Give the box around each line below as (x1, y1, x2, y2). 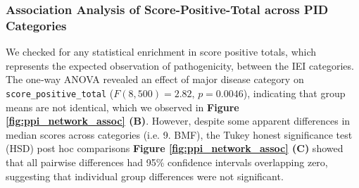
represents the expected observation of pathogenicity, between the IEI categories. (6, 58, 354, 73)
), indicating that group (243, 85, 346, 100)
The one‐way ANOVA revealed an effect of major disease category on (6, 72, 304, 87)
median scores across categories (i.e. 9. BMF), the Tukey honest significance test (6, 127, 353, 142)
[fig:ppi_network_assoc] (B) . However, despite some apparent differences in (6, 113, 351, 128)
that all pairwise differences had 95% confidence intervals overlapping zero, (6, 154, 328, 169)
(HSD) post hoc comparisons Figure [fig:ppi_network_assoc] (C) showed (6, 141, 344, 156)
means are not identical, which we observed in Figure (6, 99, 239, 114)
